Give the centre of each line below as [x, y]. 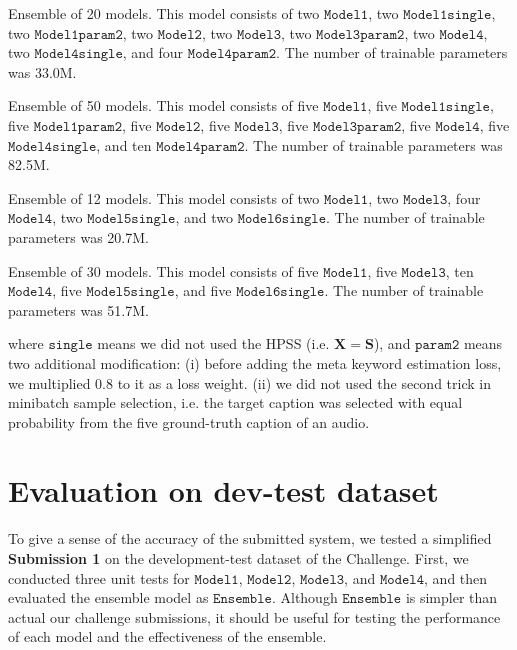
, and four [153, 52]
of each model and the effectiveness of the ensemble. [167, 636]
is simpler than [451, 597]
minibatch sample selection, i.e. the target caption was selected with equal [235, 402]
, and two [204, 217]
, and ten [124, 144]
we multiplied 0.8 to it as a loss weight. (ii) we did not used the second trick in [249, 382]
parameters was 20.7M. [78, 236]
